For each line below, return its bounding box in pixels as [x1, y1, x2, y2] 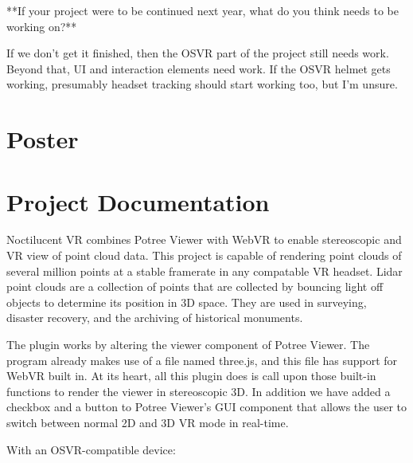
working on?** [6, 18, 77, 34]
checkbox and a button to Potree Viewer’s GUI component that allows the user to [6, 398, 407, 415]
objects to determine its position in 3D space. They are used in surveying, [6, 293, 367, 310]
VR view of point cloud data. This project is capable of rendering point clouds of [6, 247, 402, 264]
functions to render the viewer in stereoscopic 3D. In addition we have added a [6, 383, 391, 399]
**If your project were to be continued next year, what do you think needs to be [6, 2, 399, 18]
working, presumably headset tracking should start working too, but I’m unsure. [6, 76, 398, 92]
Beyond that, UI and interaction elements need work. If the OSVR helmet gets [6, 60, 391, 77]
